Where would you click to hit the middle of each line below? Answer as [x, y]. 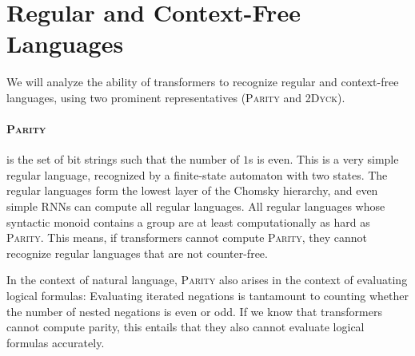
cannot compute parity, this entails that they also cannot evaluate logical [186, 327]
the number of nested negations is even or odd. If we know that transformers [194, 311]
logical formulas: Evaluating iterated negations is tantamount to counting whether [208, 296]
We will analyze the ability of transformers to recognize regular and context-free [203, 82]
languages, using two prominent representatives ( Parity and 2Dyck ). [176, 97]
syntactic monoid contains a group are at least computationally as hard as [188, 222]
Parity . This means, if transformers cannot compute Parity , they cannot [187, 237]
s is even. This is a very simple [324, 159]
